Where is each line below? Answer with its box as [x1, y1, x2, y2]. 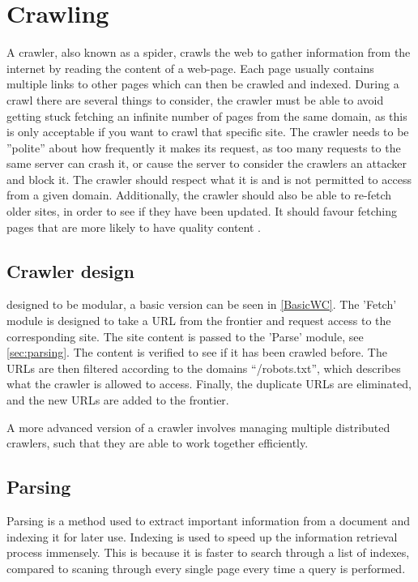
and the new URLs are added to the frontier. [6, 392, 229, 409]
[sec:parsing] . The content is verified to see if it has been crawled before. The [6, 344, 387, 361]
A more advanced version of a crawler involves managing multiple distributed [6, 418, 390, 435]
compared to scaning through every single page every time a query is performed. [6, 559, 406, 576]
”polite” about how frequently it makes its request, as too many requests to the [6, 139, 401, 156]
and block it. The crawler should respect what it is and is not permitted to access [6, 170, 412, 187]
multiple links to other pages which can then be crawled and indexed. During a [6, 75, 399, 92]
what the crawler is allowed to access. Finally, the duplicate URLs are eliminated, [6, 375, 412, 392]
